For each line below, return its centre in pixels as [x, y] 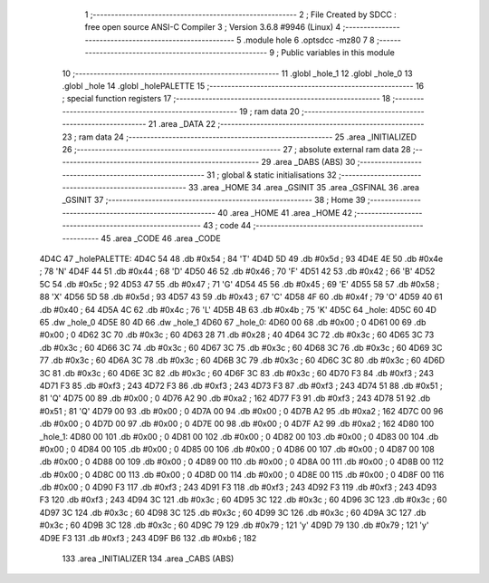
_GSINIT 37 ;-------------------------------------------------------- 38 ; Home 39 [214, 200]
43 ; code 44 [227, 226]
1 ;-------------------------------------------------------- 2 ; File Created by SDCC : [241, 15]
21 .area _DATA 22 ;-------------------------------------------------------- [286, 124]
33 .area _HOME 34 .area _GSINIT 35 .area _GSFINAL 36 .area [304, 188]
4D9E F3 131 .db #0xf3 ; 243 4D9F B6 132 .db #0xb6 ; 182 [148, 538]
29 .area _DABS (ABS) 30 [308, 162]
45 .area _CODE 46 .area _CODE [161, 238]
